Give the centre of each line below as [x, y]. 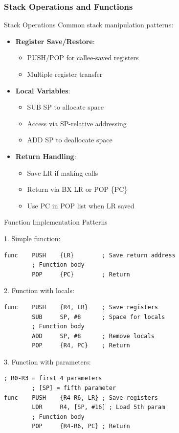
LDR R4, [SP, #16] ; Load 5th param [99, 407]
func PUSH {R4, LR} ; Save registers [81, 307]
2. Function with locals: [39, 290]
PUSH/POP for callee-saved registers [83, 57]
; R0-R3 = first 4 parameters [53, 378]
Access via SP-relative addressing [77, 123]
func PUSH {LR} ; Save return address [90, 255]
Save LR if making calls [63, 172]
